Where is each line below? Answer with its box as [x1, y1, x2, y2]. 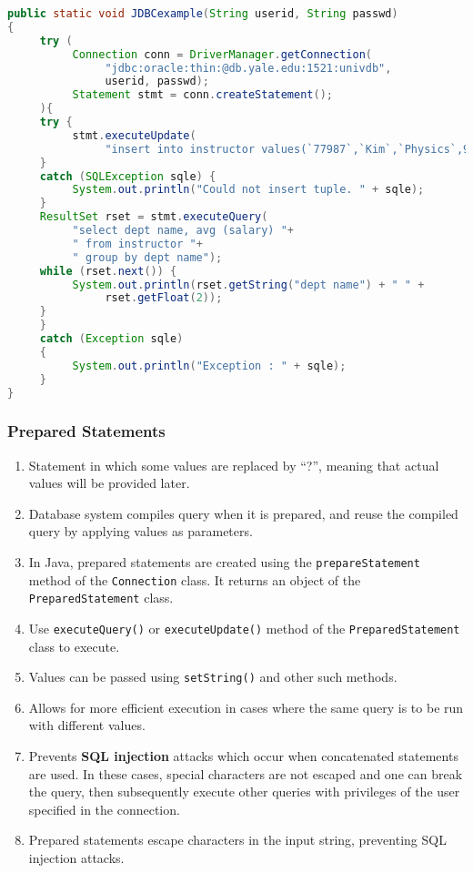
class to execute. [28, 636, 120, 655]
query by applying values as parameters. [28, 522, 253, 541]
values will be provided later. [28, 473, 190, 492]
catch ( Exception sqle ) [39, 332, 184, 345]
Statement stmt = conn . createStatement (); [72, 88, 333, 102]
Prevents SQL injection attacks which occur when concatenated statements [28, 746, 458, 766]
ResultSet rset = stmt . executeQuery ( [39, 210, 268, 224]
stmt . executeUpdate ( [72, 128, 196, 142]
